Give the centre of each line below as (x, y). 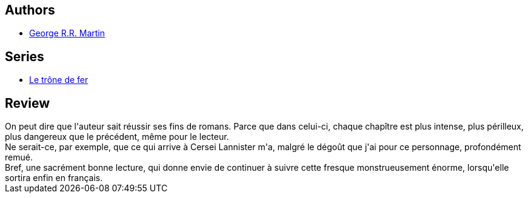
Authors (30, 10)
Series (25, 56)
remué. (19, 157)
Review (28, 103)
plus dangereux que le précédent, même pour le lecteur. (117, 137)
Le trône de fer (59, 80)
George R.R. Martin (67, 33)
